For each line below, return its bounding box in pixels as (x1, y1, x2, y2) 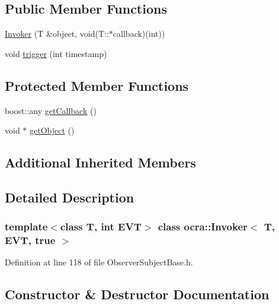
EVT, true (5, 233, 56, 248)
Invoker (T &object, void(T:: (5, 27, 109, 40)
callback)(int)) (113, 27, 165, 40)
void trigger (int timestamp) (5, 47, 107, 59)
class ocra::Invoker (158, 219, 248, 234)
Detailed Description (5, 188, 134, 206)
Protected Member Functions (5, 76, 189, 94)
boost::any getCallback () (5, 104, 97, 116)
